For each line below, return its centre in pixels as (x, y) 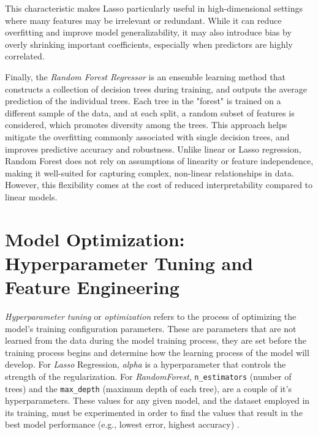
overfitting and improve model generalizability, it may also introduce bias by (148, 32)
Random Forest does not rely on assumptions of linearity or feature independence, (159, 161)
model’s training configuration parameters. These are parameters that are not (151, 328)
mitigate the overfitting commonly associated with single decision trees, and (147, 136)
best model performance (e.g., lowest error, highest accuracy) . (122, 424)
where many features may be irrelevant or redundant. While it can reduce (143, 20)
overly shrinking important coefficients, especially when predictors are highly (149, 44)
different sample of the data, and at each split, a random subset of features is (150, 112)
